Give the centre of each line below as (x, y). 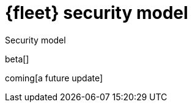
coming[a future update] (54, 78)
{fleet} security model (97, 13)
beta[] (17, 59)
